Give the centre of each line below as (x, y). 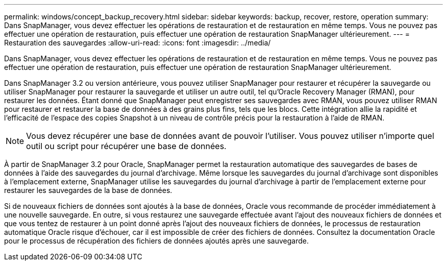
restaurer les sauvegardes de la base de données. (88, 190)
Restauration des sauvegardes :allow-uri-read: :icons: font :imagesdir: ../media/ (138, 43)
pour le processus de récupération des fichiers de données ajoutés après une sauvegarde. (156, 241)
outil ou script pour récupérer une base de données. (126, 146)
